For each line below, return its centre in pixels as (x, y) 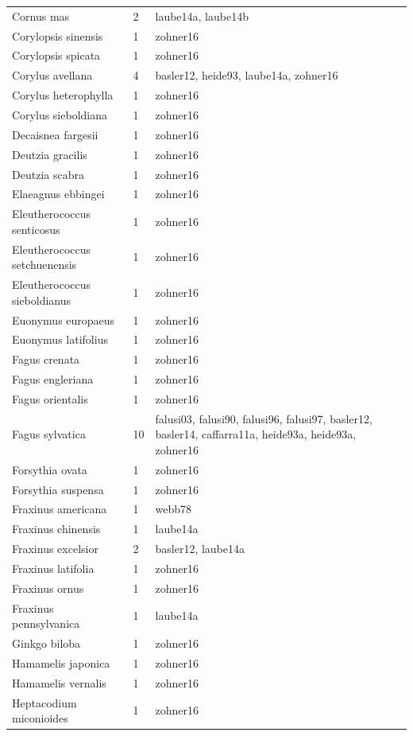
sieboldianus (42, 300)
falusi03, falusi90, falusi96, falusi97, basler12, (264, 418)
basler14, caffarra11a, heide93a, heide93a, (256, 434)
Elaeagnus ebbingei (58, 194)
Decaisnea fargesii (55, 134)
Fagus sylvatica (49, 434)
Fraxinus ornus (48, 588)
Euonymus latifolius (60, 339)
